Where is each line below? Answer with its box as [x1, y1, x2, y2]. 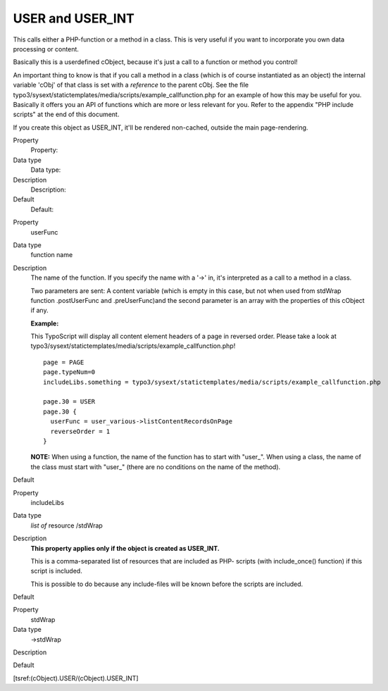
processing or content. [13, 44, 79, 53]
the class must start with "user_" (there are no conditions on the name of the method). [30, 462, 281, 471]
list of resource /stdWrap [30, 521, 104, 530]
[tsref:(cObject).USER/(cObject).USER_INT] [13, 673, 139, 683]
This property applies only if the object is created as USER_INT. [30, 544, 220, 552]
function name [30, 251, 73, 259]
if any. [30, 306, 49, 315]
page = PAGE [43, 358, 85, 366]
